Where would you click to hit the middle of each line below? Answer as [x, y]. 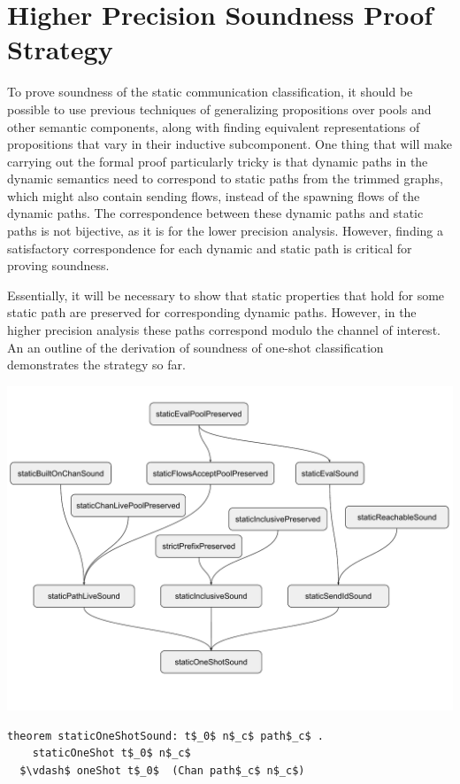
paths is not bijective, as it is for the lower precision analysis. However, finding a [226, 231]
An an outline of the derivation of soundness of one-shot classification [195, 347]
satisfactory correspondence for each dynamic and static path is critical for [210, 248]
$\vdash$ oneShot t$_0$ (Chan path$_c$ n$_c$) [162, 770]
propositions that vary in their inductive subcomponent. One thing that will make [230, 144]
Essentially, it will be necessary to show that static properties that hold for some [226, 295]
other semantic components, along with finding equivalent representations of [214, 126]
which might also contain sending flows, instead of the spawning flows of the [214, 195]
